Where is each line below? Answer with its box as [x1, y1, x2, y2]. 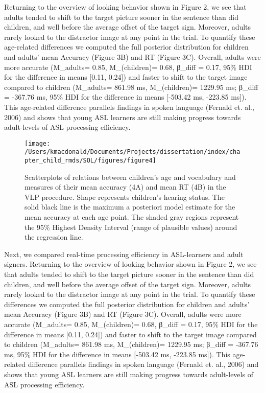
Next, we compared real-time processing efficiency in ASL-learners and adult [4, 248, 244, 259]
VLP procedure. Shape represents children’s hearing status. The [25, 191, 225, 202]
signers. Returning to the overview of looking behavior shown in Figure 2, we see [4, 259, 257, 269]
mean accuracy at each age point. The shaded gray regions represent [25, 212, 239, 222]
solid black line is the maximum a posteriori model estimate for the [25, 201, 235, 212]
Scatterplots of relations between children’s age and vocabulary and [25, 171, 236, 182]
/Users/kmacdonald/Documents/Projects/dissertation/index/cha [25, 148, 240, 156]
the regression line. [25, 232, 83, 242]
